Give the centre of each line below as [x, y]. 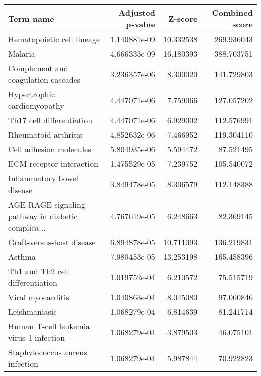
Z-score [183, 18]
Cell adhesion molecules [50, 149]
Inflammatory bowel [43, 178]
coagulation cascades [44, 79]
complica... [27, 227]
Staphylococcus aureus [48, 352]
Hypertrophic [32, 94]
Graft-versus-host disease [52, 242]
